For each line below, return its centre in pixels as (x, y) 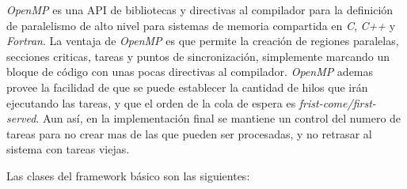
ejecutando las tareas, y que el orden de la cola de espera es (151, 102)
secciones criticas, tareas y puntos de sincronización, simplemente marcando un (198, 56)
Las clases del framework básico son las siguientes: (128, 175)
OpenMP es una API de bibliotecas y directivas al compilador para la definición (200, 9)
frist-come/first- (337, 102)
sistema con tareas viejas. (68, 149)
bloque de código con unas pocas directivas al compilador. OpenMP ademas (190, 72)
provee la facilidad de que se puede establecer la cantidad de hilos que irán (187, 87)
